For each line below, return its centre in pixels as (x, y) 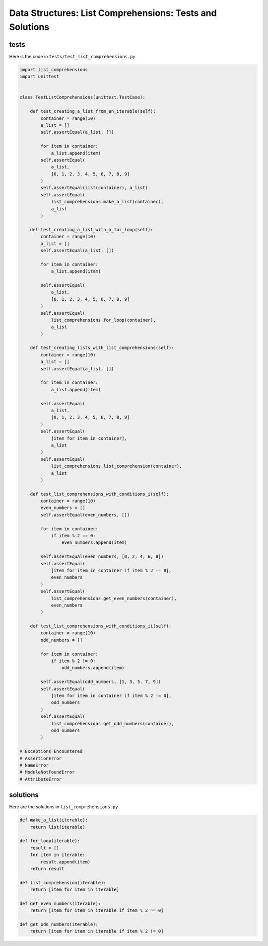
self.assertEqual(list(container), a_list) (94, 188)
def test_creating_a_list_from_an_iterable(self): (93, 111)
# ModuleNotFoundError (47, 772)
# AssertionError (41, 758)
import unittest (39, 77)
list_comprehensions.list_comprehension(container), (116, 466)
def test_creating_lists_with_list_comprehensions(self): (102, 348)
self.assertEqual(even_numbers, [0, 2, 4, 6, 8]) (102, 557)
